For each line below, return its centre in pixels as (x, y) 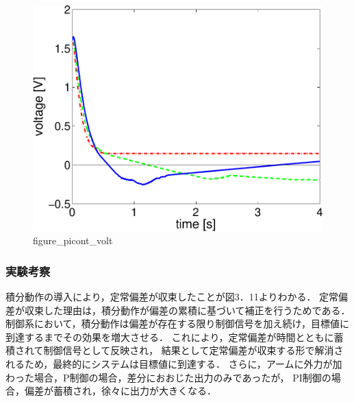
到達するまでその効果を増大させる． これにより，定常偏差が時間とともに (170, 336)
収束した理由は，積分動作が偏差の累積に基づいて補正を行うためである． (187, 310)
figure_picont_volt (73, 240)
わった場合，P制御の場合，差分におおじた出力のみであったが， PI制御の (168, 377)
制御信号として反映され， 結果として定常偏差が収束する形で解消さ (193, 350)
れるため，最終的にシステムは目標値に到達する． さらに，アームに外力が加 (174, 364)
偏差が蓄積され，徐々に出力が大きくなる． (120, 391)
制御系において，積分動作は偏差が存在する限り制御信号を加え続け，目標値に (177, 323)
